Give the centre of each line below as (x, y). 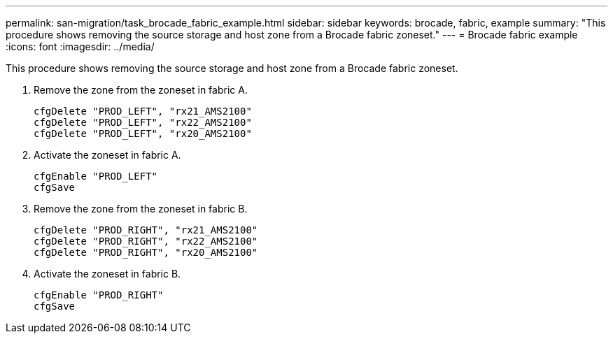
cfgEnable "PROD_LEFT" (96, 176)
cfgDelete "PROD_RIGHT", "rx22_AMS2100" (146, 241)
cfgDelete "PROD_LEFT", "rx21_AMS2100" (143, 111)
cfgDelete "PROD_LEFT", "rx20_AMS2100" (143, 134)
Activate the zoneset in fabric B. (107, 274)
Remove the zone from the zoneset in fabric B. (141, 209)
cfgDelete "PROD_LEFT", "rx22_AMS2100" (143, 122)
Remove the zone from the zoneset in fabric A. (141, 90)
